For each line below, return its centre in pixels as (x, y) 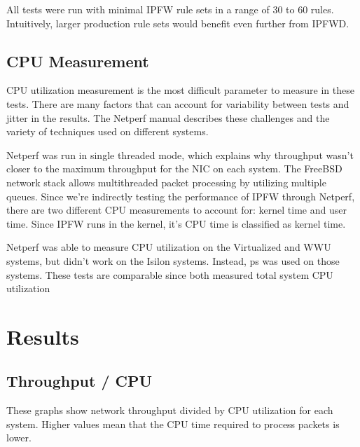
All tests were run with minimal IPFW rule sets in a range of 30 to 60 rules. (170, 9)
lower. (19, 438)
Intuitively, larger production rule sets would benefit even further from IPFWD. (178, 23)
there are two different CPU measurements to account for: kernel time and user (176, 210)
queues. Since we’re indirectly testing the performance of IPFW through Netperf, (181, 196)
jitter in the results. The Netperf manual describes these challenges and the (168, 117)
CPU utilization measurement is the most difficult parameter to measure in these (180, 90)
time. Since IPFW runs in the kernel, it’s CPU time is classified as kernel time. (176, 223)
